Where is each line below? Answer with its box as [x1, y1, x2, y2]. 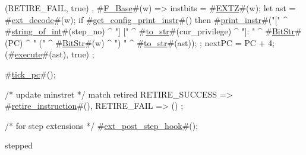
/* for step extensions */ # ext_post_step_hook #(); [5, 119, 198, 131]
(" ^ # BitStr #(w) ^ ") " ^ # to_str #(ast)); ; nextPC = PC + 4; [39, 36, 275, 49]
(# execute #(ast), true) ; [5, 48, 94, 60]
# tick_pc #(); [5, 67, 56, 80]
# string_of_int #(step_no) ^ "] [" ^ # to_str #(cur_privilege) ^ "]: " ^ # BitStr [5, 25, 295, 37]
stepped [5, 139, 33, 151]
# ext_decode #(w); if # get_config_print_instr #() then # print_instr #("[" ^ [5, 13, 288, 25]
